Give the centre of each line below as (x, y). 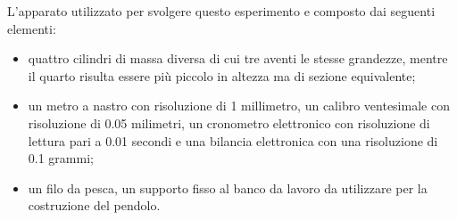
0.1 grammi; (61, 158)
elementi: (32, 28)
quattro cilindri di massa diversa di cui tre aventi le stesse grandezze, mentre (238, 58)
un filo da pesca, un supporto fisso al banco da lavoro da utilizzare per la (228, 187)
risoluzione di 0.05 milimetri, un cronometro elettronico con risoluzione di (229, 122)
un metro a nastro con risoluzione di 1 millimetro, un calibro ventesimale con (239, 106)
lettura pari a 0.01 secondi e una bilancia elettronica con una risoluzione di (233, 140)
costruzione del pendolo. (94, 205)
